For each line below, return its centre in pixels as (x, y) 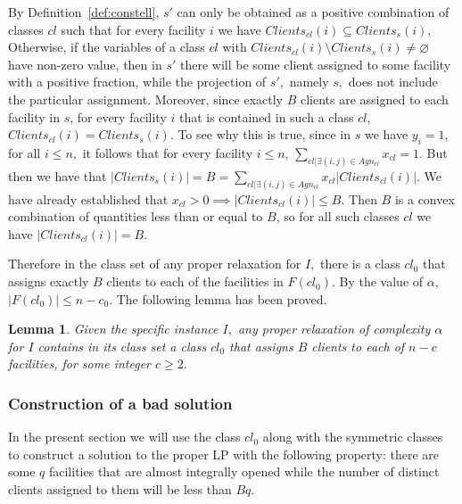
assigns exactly (49, 281)
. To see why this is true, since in (260, 134)
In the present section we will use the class (124, 437)
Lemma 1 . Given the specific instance (113, 329)
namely (309, 82)
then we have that (58, 175)
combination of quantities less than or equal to (136, 216)
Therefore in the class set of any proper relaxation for (155, 264)
